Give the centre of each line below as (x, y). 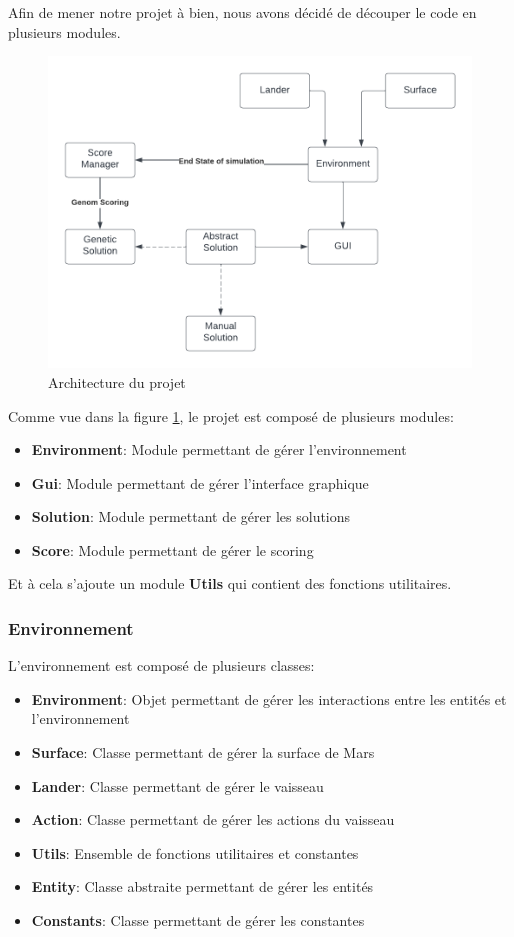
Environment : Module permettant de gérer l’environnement (219, 449)
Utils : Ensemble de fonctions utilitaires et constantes (195, 852)
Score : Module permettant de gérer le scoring (172, 549)
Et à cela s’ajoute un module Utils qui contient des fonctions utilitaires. (230, 583)
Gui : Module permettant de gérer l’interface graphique (200, 482)
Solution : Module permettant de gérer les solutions (191, 516)
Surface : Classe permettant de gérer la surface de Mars (203, 752)
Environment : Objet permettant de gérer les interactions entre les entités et (269, 698)
